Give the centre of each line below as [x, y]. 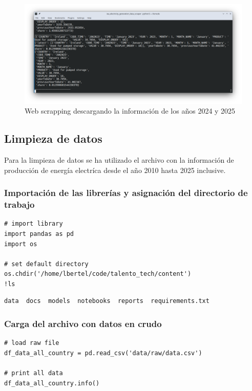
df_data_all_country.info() [52, 383]
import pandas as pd [39, 234]
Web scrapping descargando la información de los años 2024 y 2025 [130, 111]
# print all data [34, 373]
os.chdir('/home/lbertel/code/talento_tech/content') [98, 274]
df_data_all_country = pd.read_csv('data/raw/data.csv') [103, 353]
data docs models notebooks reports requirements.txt [107, 301]
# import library [34, 224]
